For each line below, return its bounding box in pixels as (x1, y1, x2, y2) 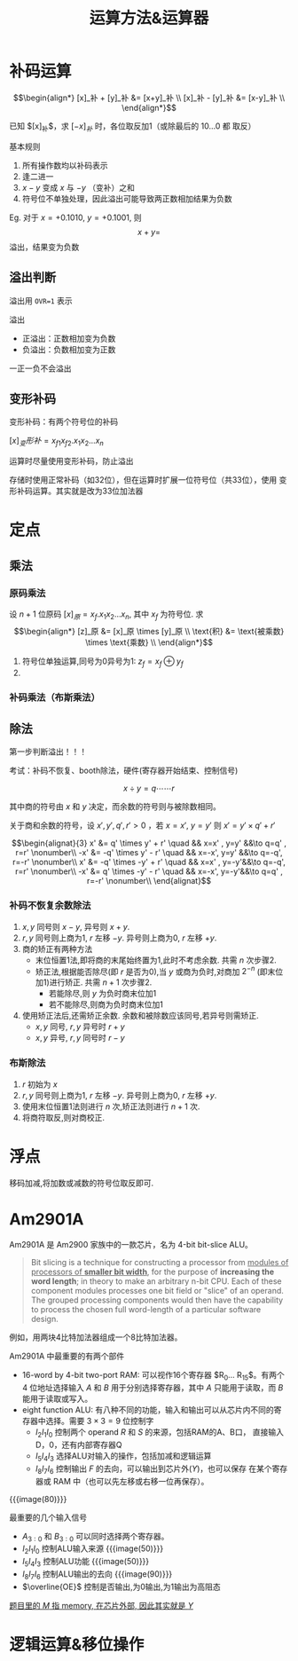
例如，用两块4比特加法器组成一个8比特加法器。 (9, 1332, 183, 1342)
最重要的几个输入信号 (9, 1512, 87, 1523)
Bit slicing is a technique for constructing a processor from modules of (30, 1257, 289, 1268)
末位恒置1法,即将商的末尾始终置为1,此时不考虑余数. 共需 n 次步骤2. (35, 955, 277, 965)
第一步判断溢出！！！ (9, 746, 87, 757)
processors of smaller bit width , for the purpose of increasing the (30, 1266, 275, 1278)
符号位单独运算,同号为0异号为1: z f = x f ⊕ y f (21, 656, 184, 668)
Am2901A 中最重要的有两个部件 (9, 1350, 125, 1362)
